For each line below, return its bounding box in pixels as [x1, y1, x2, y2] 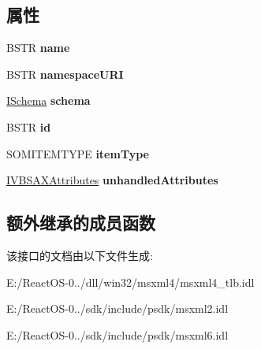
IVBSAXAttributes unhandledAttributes [6, 172, 218, 188]
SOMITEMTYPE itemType [6, 145, 149, 162]
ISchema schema [6, 92, 91, 109]
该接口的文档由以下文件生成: [6, 247, 153, 263]
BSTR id [6, 118, 51, 135]
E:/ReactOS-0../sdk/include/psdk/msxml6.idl [6, 326, 229, 343]
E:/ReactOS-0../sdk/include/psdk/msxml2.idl [6, 300, 229, 317]
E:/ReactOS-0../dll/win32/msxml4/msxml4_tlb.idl [6, 273, 255, 290]
